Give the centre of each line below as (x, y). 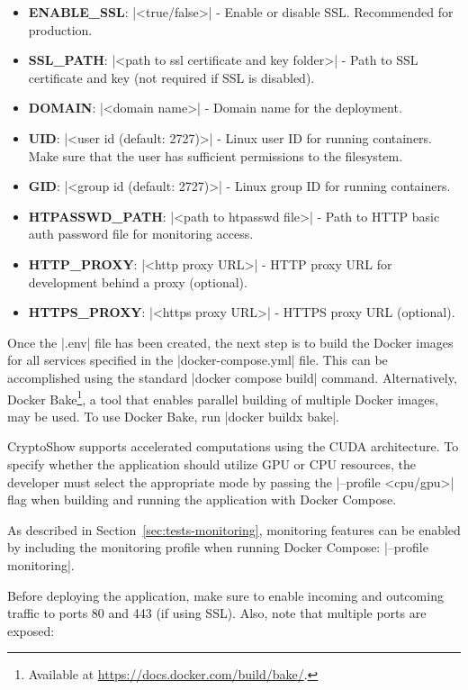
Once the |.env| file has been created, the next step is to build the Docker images (230, 342)
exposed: (31, 630)
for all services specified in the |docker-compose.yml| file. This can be (198, 360)
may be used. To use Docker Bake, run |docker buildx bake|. (173, 416)
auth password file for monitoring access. (141, 234)
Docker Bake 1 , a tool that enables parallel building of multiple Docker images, (223, 397)
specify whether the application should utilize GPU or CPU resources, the (212, 463)
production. (60, 29)
